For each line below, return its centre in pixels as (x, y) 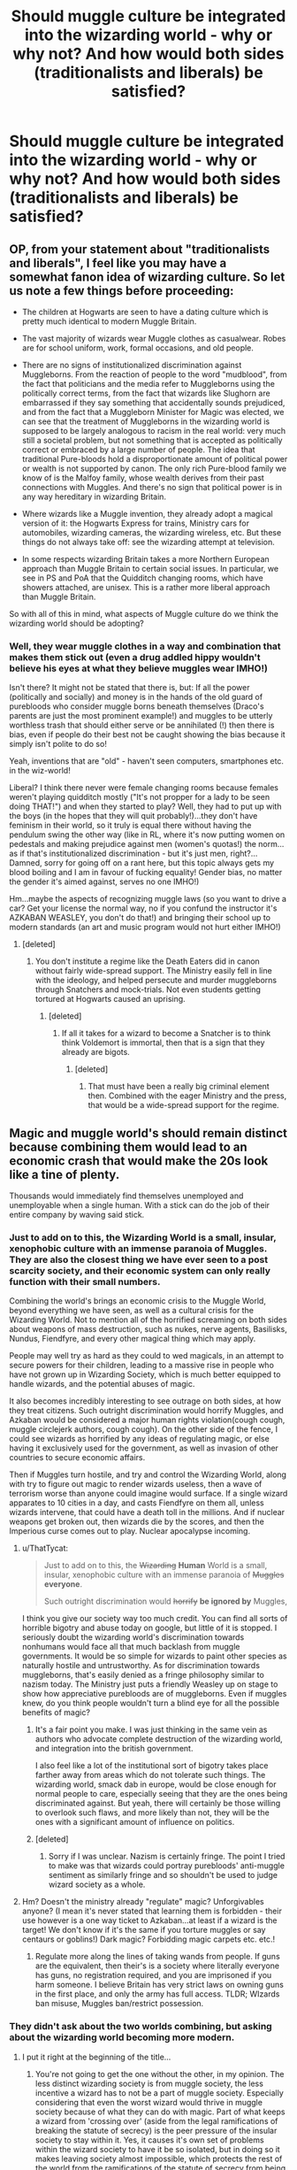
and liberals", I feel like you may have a (118, 263)
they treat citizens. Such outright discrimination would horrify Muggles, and (147, 1411)
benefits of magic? (56, 1712)
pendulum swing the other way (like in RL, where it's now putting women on (147, 835)
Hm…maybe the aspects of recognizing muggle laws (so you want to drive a (148, 899)
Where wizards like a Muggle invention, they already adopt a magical (147, 514)
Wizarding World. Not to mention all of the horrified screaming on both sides (148, 1320)
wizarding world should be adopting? (76, 623)
